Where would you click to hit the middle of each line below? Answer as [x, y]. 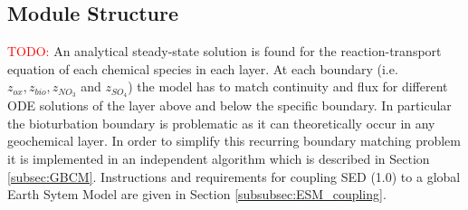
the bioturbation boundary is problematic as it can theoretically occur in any [221, 123]
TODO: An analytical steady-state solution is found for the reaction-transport [224, 51]
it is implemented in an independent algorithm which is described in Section [219, 159]
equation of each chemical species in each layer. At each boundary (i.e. [203, 68]
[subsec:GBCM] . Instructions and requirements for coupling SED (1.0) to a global [234, 176]
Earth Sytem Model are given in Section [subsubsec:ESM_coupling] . [197, 194]
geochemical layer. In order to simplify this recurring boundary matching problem [234, 141]
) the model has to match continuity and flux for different [288, 86]
